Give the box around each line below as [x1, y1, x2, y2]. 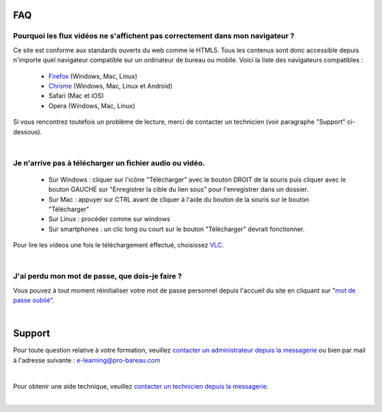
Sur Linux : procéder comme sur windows [48, 215, 170, 223]
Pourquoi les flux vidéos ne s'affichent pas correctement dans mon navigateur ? [13, 31, 295, 41]
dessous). [13, 127, 42, 136]
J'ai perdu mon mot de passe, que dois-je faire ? [13, 271, 183, 281]
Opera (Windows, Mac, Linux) [48, 101, 136, 110]
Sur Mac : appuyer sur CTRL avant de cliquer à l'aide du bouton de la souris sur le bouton [48, 195, 310, 204]
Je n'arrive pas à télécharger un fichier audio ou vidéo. [13, 158, 205, 167]
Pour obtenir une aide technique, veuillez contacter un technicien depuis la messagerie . [13, 382, 269, 390]
